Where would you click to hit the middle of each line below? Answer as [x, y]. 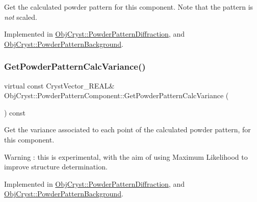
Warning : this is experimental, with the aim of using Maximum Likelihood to [126, 156]
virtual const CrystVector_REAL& [59, 85]
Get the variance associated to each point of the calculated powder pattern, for [127, 129]
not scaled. [21, 17]
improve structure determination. [56, 167]
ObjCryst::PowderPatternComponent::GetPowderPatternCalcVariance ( [117, 95]
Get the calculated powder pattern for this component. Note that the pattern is [129, 7]
